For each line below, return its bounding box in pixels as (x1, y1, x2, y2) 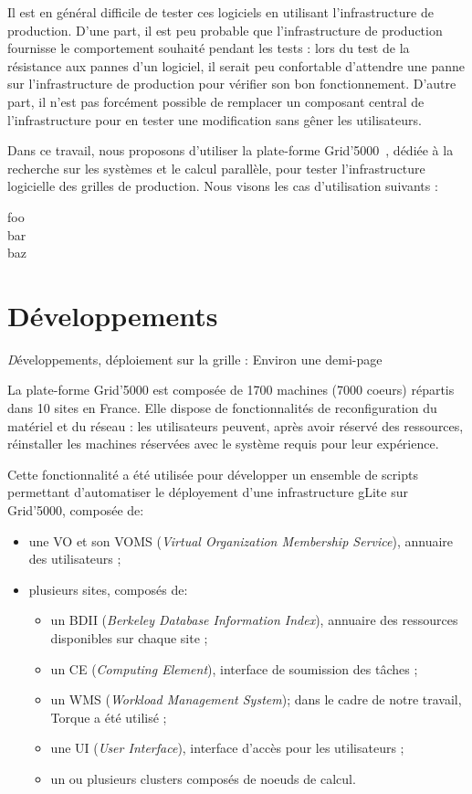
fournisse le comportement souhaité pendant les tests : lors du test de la (7, 38, 410, 58)
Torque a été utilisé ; (50, 707, 167, 726)
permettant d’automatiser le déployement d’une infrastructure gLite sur (7, 482, 408, 502)
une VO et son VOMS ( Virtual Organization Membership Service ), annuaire (28, 531, 454, 550)
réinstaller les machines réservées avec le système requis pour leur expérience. (7, 434, 439, 453)
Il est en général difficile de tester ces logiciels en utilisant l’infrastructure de (7, 3, 434, 21)
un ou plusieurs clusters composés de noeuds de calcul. (50, 768, 356, 788)
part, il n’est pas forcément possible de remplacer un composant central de (7, 91, 425, 111)
